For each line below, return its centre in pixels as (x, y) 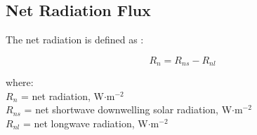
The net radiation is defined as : (75, 40)
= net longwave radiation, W (85, 123)
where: (20, 82)
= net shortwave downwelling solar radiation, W (128, 109)
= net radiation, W (62, 95)
